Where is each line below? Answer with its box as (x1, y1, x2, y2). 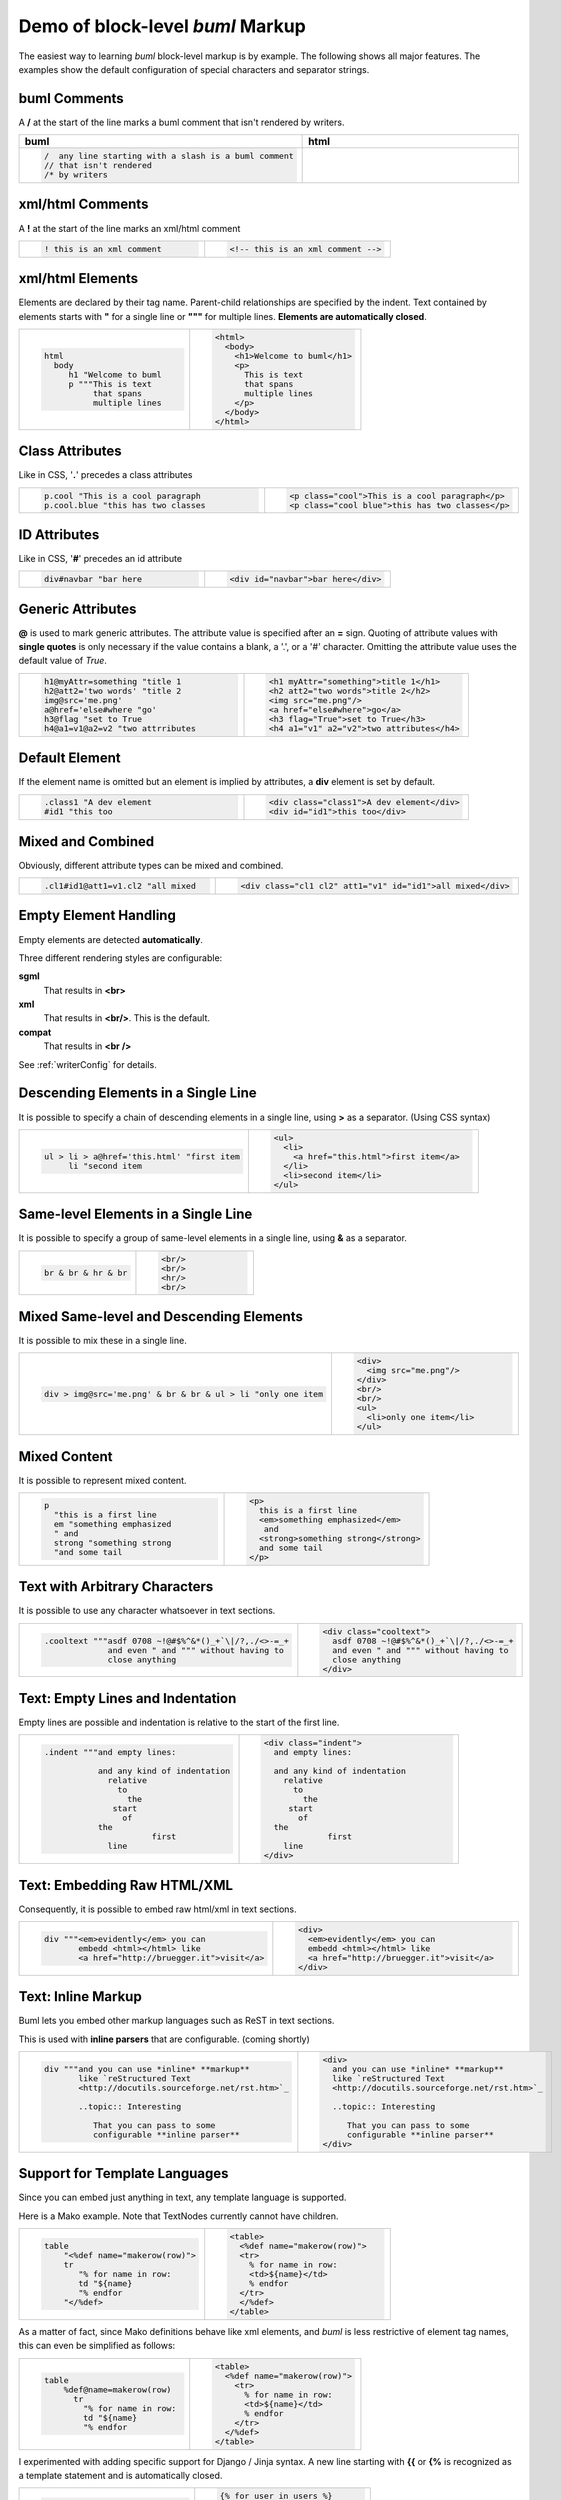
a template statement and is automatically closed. (18, 2469, 223, 2481)
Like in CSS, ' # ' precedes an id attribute (18, 552, 183, 564)
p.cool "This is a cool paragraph (43, 490, 202, 501)
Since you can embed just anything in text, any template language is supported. (18, 2191, 347, 2204)
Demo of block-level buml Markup (18, 15, 307, 37)
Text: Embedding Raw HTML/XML (18, 1876, 234, 1894)
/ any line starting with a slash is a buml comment (43, 151, 294, 162)
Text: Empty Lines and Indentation (18, 1690, 237, 1707)
